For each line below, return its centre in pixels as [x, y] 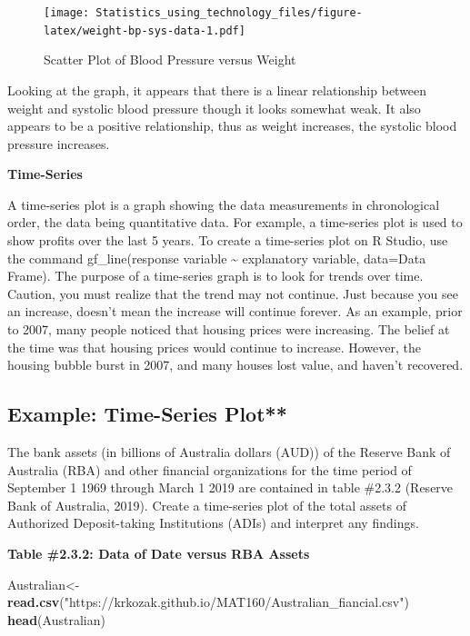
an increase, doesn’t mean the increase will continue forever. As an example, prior [235, 311]
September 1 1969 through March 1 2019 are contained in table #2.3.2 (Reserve [230, 487]
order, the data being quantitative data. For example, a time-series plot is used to [235, 222]
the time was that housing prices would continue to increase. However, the [214, 347]
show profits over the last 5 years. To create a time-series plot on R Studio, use [228, 240]
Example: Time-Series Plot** [147, 414]
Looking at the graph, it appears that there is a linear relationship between [217, 89]
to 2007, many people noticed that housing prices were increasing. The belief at [229, 329]
